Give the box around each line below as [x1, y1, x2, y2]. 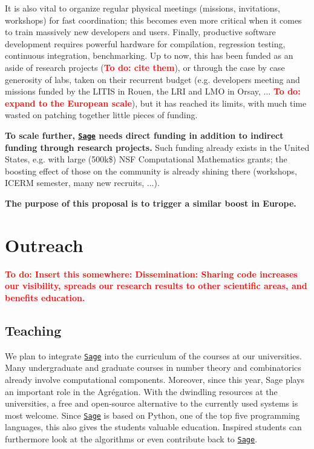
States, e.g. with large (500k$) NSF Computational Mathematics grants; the [5, 153, 287, 165]
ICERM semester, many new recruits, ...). [5, 176, 160, 189]
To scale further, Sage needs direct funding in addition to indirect [5, 128, 284, 141]
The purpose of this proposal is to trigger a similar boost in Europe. [5, 196, 296, 209]
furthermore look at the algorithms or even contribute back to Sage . [5, 432, 258, 445]
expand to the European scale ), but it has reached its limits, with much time [5, 96, 307, 109]
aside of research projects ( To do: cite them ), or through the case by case [5, 61, 285, 73]
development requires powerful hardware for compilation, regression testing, [5, 37, 286, 50]
